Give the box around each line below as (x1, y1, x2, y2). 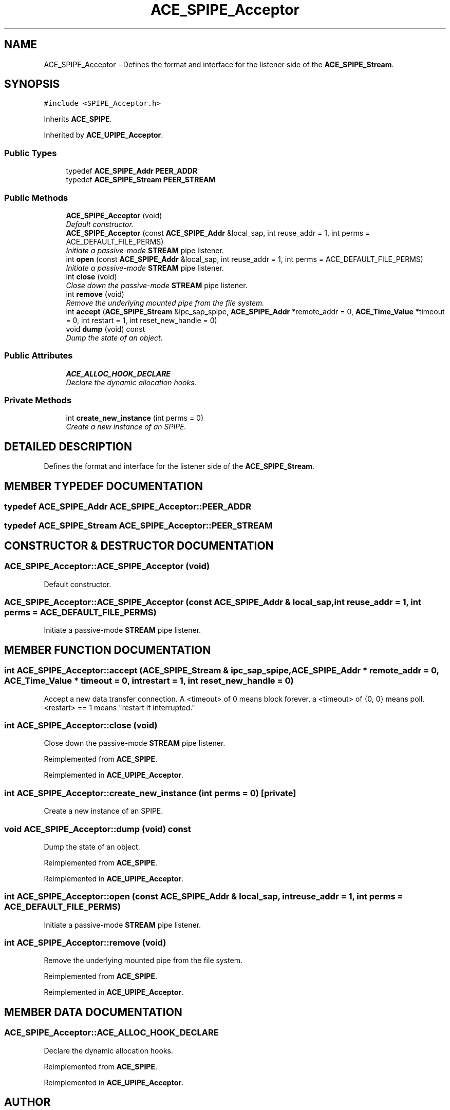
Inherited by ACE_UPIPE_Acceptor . (44, 130, 163, 140)
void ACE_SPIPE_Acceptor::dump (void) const (4, 823, 191, 834)
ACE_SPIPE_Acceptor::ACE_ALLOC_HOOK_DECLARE (4, 1027, 219, 1038)
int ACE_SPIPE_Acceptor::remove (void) (4, 937, 166, 948)
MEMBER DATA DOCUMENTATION (4, 1005, 182, 1019)
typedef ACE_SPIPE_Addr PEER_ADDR (66, 166, 198, 176)
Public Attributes (4, 350, 73, 361)
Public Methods (4, 192, 68, 203)
